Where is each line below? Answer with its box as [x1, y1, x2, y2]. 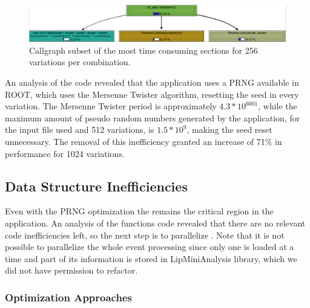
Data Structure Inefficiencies [5, 176, 188, 195]
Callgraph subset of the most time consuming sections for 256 [29, 43, 258, 56]
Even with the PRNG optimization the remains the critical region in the [5, 205, 274, 217]
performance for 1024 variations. [5, 147, 125, 159]
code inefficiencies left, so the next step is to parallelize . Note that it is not [5, 228, 285, 241]
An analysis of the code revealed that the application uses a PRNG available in [5, 76, 299, 89]
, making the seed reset [186, 123, 272, 136]
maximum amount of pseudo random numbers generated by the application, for [5, 111, 300, 124]
